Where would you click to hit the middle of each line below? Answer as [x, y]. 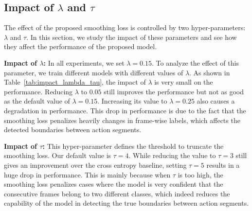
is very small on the [184, 82]
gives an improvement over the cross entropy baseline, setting [95, 165]
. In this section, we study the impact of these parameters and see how [132, 37]
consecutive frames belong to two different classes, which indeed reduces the [117, 193]
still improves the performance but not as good [174, 91]
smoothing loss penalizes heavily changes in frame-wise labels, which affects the [122, 120]
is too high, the [200, 174]
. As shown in [210, 72]
